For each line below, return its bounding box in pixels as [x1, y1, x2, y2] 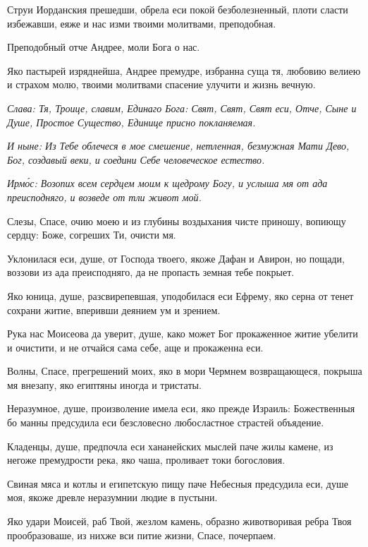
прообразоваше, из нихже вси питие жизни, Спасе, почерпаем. [7, 527, 276, 542]
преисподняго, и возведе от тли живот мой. [7, 189, 202, 204]
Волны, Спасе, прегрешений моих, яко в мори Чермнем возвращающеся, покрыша [7, 363, 362, 378]
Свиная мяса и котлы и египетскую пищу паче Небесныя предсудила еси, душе [7, 476, 348, 491]
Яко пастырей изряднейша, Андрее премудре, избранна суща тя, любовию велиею [7, 63, 361, 78]
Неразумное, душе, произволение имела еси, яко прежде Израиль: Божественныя [7, 401, 355, 416]
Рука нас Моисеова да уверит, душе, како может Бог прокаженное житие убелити [7, 326, 358, 341]
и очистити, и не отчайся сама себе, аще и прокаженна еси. [7, 339, 264, 354]
